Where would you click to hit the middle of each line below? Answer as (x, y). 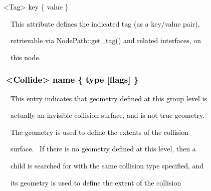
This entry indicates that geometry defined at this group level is (109, 98)
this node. (26, 57)
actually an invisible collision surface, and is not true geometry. (108, 115)
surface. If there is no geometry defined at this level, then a (103, 149)
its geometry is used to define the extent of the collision (96, 182)
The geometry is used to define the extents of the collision (99, 132)
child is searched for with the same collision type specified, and (107, 165)
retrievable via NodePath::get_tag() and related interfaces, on (106, 40)
